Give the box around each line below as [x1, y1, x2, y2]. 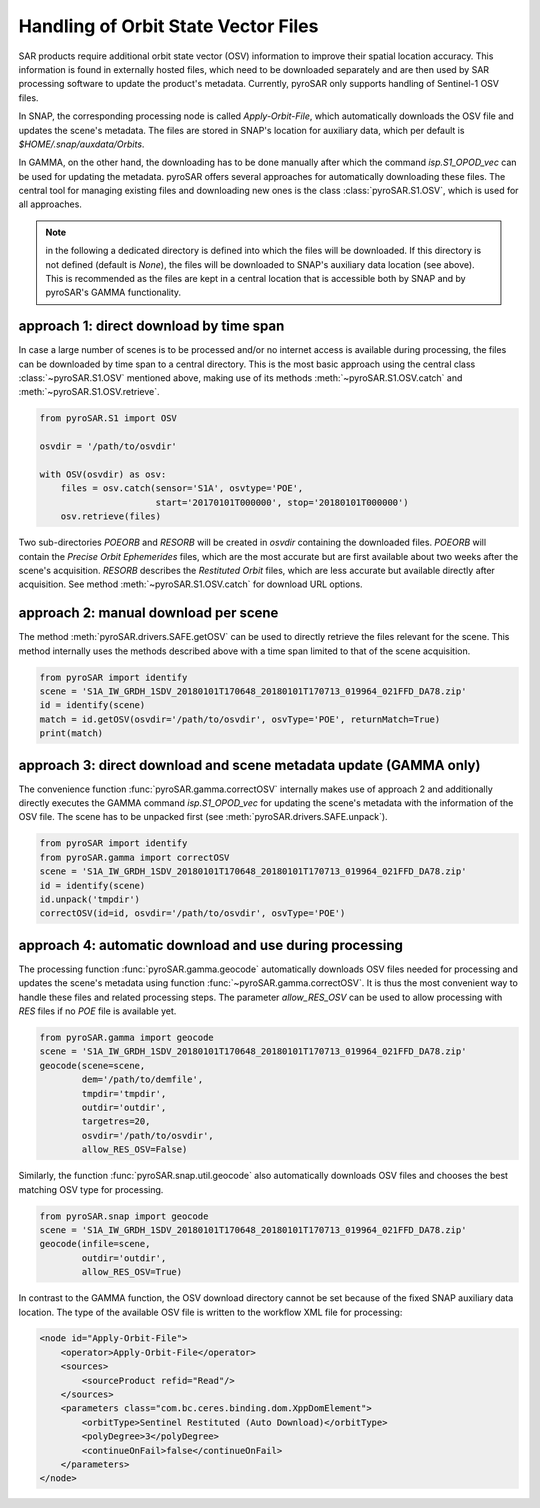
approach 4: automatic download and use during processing [18, 936, 404, 954]
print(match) [39, 728, 104, 739]
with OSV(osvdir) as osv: [39, 469, 167, 480]
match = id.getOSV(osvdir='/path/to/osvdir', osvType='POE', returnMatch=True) [39, 713, 441, 725]
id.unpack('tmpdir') [39, 894, 140, 905]
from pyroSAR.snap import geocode [39, 1210, 209, 1222]
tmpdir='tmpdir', [81, 1088, 167, 1099]
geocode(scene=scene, [39, 1060, 146, 1071]
